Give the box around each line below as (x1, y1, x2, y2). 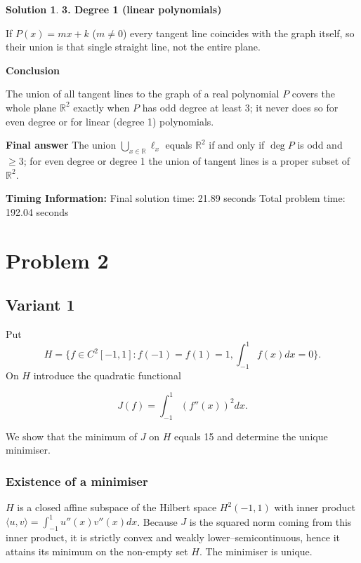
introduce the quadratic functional (33, 367, 181, 382)
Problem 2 (6, 245, 109, 274)
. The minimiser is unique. (199, 543, 313, 558)
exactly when (73, 100, 130, 114)
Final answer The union (6, 137, 117, 152)
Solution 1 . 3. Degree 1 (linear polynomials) (6, 2, 222, 16)
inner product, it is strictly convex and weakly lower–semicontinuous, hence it (6, 529, 341, 544)
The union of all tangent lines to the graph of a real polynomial (6, 86, 280, 101)
